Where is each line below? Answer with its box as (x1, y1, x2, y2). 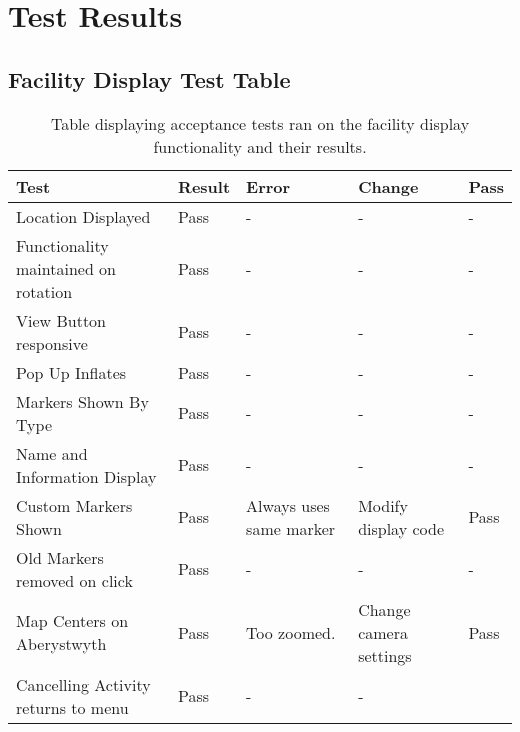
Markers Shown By (16, 389, 149, 413)
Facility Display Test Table (8, 63, 291, 94)
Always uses (246, 493, 330, 517)
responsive (16, 331, 88, 355)
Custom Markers (16, 493, 133, 517)
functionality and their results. (153, 134, 367, 158)
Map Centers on (16, 609, 129, 633)
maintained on (16, 256, 117, 280)
